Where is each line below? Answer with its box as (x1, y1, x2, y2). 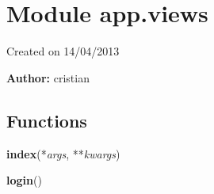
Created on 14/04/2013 (6, 43, 120, 59)
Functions (6, 108, 87, 132)
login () (6, 172, 42, 188)
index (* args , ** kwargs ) (6, 145, 120, 162)
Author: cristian (6, 69, 90, 86)
